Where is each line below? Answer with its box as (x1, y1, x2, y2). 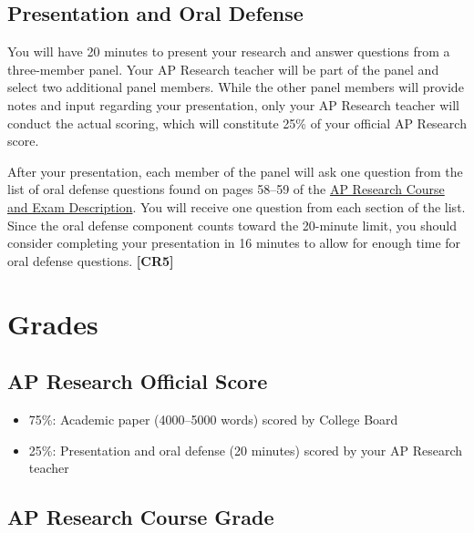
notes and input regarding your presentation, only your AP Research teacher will (7, 95, 459, 114)
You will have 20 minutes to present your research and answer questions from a (7, 42, 450, 61)
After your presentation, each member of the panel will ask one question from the (7, 161, 463, 180)
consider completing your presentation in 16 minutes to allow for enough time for (7, 233, 461, 252)
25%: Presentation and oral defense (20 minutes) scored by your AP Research (28, 440, 462, 459)
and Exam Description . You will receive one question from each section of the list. (7, 197, 466, 216)
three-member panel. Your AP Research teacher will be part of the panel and (7, 59, 439, 78)
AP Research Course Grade (7, 503, 274, 531)
